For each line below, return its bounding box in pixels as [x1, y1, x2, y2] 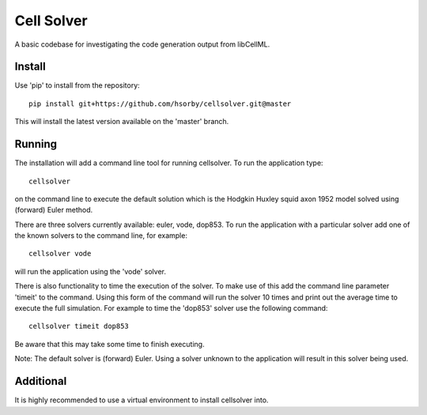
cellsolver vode [28, 249, 92, 258]
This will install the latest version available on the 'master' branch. [14, 117, 229, 126]
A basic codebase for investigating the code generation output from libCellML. [14, 40, 270, 49]
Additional [14, 375, 67, 388]
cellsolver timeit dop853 [28, 322, 130, 331]
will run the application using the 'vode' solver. [14, 266, 166, 276]
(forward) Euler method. [14, 206, 93, 215]
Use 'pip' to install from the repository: [14, 81, 140, 90]
